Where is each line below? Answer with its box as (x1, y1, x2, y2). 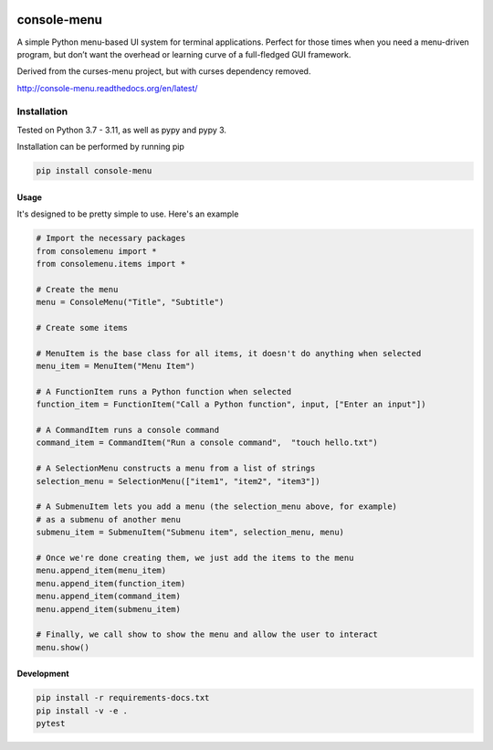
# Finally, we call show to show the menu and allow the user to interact (36, 629, 379, 639)
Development (16, 668, 69, 680)
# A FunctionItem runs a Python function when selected (36, 386, 292, 396)
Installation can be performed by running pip (16, 142, 184, 153)
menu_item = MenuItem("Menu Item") (36, 361, 195, 372)
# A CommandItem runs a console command (36, 425, 219, 436)
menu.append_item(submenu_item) (36, 604, 182, 614)
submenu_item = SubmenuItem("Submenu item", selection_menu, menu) (36, 527, 345, 538)
